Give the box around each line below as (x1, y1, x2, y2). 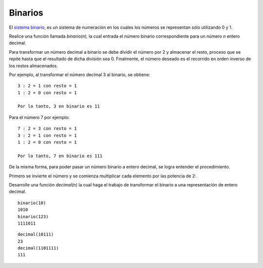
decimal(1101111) (18, 246, 59, 251)
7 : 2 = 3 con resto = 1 (18, 126, 77, 131)
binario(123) (18, 214, 49, 219)
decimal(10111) (18, 232, 54, 237)
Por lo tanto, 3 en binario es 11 (18, 103, 100, 109)
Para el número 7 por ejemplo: (9, 114, 70, 120)
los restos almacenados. (9, 62, 58, 68)
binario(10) (18, 200, 46, 206)
